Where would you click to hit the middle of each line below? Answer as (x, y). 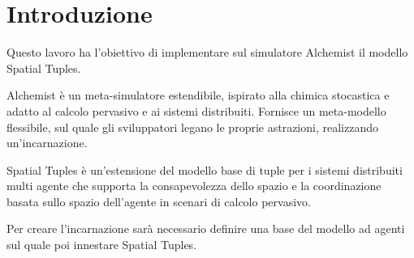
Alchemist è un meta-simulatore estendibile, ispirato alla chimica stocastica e (198, 95)
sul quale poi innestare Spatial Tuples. (102, 245)
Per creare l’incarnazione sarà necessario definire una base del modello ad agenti (206, 228)
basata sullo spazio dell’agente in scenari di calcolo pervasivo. (159, 201)
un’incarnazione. (47, 143)
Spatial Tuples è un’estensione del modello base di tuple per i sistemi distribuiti (205, 169)
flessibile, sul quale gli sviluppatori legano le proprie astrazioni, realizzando (192, 127)
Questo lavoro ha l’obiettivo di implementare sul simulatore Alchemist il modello (207, 52)
